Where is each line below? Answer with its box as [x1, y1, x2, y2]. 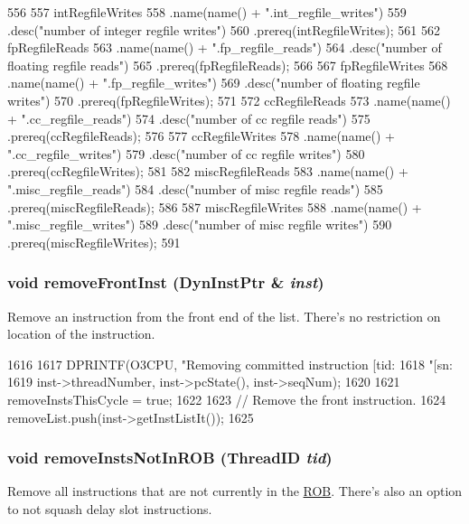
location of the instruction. [7, 324, 155, 343]
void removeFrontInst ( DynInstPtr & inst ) [7, 271, 324, 294]
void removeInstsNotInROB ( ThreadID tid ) [7, 446, 333, 469]
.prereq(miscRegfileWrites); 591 [7, 232, 181, 251]
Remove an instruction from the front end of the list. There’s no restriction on [7, 306, 441, 325]
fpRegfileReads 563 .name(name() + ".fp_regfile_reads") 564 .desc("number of [7, 38, 442, 57]
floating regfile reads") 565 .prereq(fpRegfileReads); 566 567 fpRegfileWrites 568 [7, 55, 448, 74]
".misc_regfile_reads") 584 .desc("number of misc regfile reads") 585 [7, 179, 383, 198]
